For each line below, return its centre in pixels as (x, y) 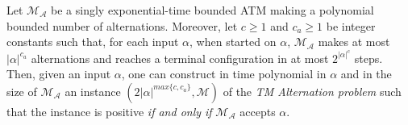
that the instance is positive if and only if (109, 111)
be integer (351, 25)
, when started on (233, 42)
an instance (93, 91)
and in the (366, 74)
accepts (258, 111)
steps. (368, 58)
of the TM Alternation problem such (312, 91)
